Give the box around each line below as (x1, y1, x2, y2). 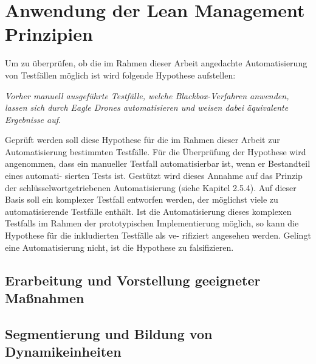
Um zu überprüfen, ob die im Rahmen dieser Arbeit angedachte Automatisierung (5, 57, 307, 69)
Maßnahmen (5, 289, 84, 307)
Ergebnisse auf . (5, 113, 61, 125)
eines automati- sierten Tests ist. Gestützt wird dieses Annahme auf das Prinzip (5, 169, 303, 182)
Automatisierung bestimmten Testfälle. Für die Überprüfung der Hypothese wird (5, 145, 306, 158)
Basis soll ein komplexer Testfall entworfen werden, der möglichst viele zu (5, 193, 278, 206)
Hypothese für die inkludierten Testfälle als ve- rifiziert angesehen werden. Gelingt (5, 229, 311, 242)
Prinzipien (5, 21, 93, 46)
